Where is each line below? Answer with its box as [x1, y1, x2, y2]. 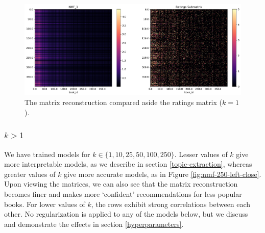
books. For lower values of [4, 198, 85, 209]
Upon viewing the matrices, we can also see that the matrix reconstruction [4, 178, 238, 189]
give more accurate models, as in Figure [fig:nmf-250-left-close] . [64, 168, 261, 179]
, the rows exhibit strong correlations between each [91, 198, 251, 209]
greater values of [4, 168, 56, 179]
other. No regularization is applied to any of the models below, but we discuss [4, 209, 248, 219]
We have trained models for [4, 148, 90, 159]
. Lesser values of [174, 148, 228, 159]
